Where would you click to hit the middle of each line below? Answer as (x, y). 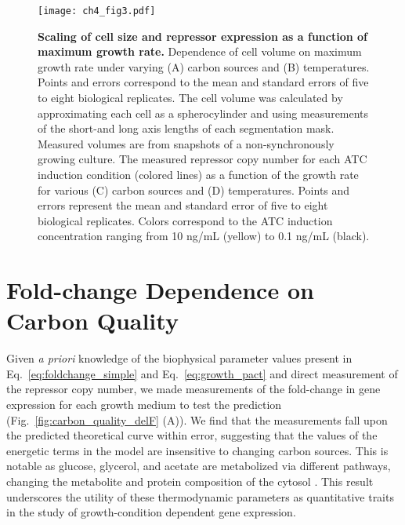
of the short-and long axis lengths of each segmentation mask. (186, 128)
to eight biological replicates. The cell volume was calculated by (190, 98)
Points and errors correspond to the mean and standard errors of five (203, 82)
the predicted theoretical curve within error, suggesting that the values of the (192, 435)
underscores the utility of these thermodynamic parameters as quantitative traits (200, 496)
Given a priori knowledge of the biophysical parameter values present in (179, 358)
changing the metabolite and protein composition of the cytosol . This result (190, 481)
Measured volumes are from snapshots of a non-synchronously (186, 143)
